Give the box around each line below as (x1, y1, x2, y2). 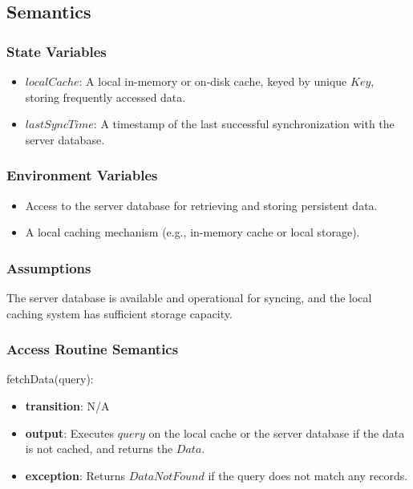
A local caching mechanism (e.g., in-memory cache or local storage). (25, 224, 360, 240)
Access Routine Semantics (6, 339, 179, 359)
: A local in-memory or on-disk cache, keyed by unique (79, 73, 347, 89)
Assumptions (6, 257, 91, 277)
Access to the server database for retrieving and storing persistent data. (25, 196, 378, 213)
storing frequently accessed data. (25, 88, 186, 105)
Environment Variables (6, 165, 158, 185)
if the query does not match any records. (208, 467, 408, 483)
